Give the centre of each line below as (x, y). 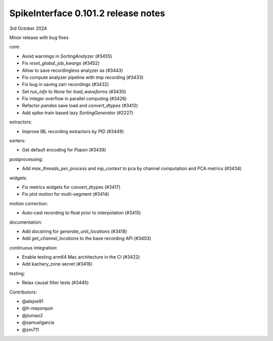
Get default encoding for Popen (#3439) (64, 150)
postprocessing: (26, 159)
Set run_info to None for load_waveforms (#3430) (74, 92)
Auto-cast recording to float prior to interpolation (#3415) (81, 213)
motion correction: (29, 203)
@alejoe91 (33, 302)
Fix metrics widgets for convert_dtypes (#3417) (71, 187)
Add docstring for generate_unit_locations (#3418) (75, 231)
